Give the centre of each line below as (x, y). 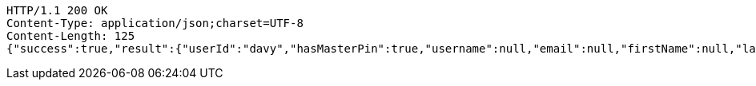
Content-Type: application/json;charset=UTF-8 (155, 23)
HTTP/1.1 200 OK (57, 10)
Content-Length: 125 (71, 36)
